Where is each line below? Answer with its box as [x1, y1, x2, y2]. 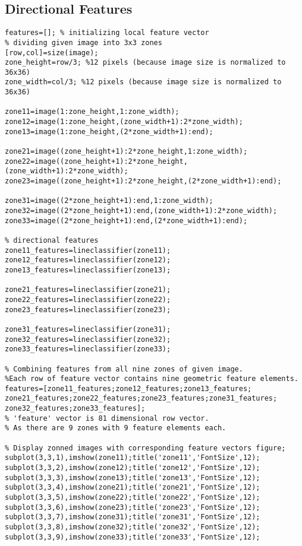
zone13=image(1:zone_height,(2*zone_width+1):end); [5, 127, 213, 136]
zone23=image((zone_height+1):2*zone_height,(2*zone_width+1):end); [5, 177, 282, 186]
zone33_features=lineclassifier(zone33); [5, 345, 171, 354]
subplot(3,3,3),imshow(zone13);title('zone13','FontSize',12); [5, 473, 260, 482]
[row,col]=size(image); [5, 48, 99, 57]
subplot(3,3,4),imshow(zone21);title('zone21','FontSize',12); [5, 483, 260, 492]
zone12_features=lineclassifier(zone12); [5, 256, 171, 265]
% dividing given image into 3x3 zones [5, 38, 162, 47]
